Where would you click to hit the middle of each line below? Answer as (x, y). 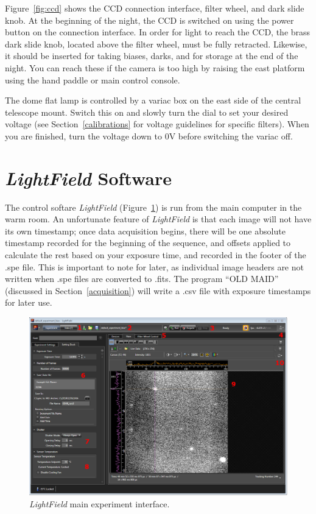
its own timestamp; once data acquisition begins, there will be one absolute (145, 231)
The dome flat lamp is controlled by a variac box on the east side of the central (153, 100)
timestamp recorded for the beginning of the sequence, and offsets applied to (148, 243)
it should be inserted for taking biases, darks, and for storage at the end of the (152, 56)
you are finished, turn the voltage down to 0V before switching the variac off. (149, 136)
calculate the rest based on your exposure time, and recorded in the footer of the (156, 255)
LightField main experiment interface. (100, 503)
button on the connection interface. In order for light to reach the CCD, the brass (158, 32)
